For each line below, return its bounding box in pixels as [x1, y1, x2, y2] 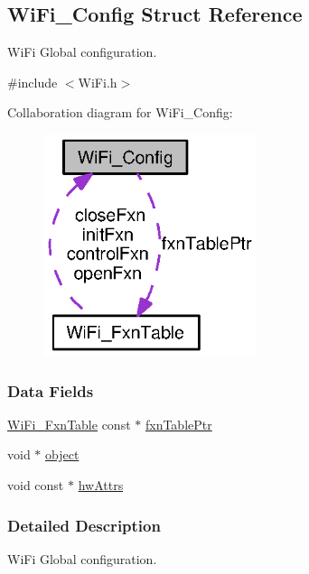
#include [7, 72, 58, 91]
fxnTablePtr [145, 414, 212, 433]
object [45, 445, 80, 464]
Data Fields [7, 379, 94, 402]
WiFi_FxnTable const [7, 414, 131, 433]
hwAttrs [78, 476, 124, 495]
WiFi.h [78, 72, 117, 91]
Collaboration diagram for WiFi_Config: [7, 103, 233, 122]
